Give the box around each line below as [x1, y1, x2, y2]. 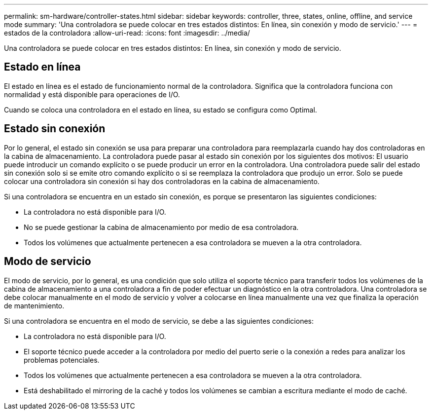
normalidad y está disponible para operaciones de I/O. [4, 90, 180, 99]
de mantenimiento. [4, 301, 65, 310]
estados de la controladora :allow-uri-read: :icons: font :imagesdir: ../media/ [4, 29, 250, 37]
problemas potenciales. [24, 355, 100, 364]
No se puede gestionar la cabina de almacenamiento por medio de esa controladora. [24, 223, 299, 231]
